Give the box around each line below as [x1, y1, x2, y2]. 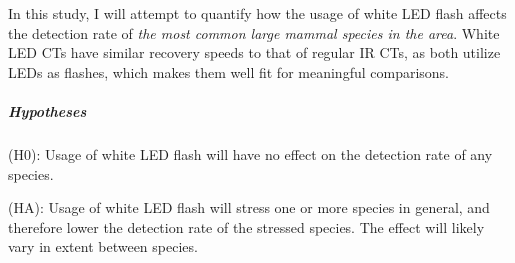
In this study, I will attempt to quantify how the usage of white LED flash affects [8, 3, 507, 23]
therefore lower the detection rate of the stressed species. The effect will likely [8, 216, 485, 237]
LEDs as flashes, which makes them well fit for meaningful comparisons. [8, 61, 449, 82]
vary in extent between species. [8, 236, 198, 257]
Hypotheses [8, 100, 87, 121]
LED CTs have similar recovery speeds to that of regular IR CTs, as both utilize [8, 42, 501, 63]
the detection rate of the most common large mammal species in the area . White [8, 22, 500, 43]
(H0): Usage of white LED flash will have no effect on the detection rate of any [8, 143, 493, 164]
